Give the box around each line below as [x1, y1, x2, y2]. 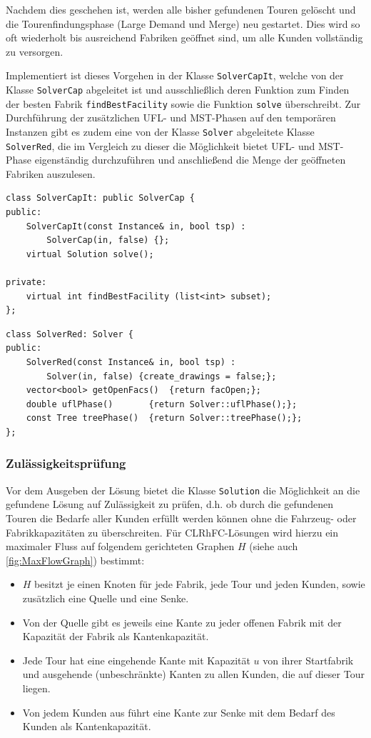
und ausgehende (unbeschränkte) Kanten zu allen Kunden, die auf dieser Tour [22, 667, 365, 682]
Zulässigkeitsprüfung [6, 454, 126, 472]
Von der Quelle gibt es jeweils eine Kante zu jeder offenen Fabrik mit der [22, 614, 342, 629]
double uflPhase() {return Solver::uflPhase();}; [26, 399, 298, 409]
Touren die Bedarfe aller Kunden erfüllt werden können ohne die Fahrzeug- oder [6, 511, 357, 525]
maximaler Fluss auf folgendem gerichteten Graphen [6, 539, 235, 554]
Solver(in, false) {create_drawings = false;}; [46, 371, 277, 382]
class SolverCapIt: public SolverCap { [6, 193, 195, 204]
